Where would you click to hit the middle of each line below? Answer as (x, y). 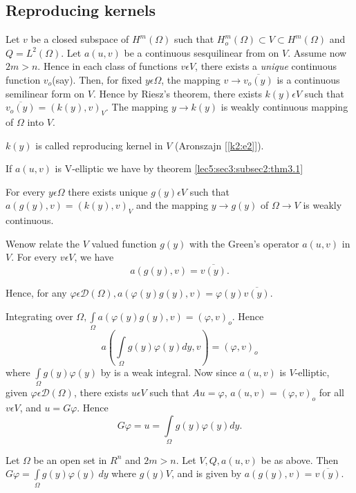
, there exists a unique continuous (266, 66)
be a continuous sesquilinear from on (202, 52)
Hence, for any (36, 293)
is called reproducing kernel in (99, 145)
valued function (124, 243)
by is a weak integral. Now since (169, 372)
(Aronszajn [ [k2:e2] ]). (219, 145)
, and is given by (206, 473)
